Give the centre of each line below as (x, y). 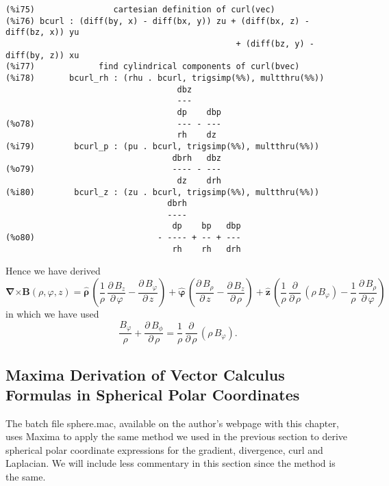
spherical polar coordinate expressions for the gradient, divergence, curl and (164, 449)
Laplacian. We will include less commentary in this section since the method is (171, 463)
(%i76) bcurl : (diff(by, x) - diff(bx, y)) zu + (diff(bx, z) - (158, 21)
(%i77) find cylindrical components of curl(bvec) (153, 67)
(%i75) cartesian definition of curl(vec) (140, 10)
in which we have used (52, 314)
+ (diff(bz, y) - (275, 43)
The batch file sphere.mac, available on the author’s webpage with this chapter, (172, 423)
